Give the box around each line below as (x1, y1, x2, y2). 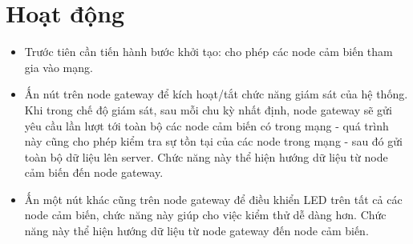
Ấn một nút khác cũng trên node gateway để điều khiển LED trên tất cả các (24, 190, 403, 207)
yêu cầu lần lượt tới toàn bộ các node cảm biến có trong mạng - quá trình (24, 117, 389, 134)
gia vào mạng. (24, 58, 93, 75)
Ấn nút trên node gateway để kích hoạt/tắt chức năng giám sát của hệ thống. (24, 86, 408, 102)
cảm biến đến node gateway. (24, 164, 164, 181)
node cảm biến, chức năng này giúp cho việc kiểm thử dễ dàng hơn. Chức (24, 206, 387, 223)
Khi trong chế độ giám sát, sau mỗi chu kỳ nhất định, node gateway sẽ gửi (24, 101, 392, 118)
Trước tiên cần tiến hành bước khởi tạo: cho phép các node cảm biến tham (24, 43, 393, 60)
